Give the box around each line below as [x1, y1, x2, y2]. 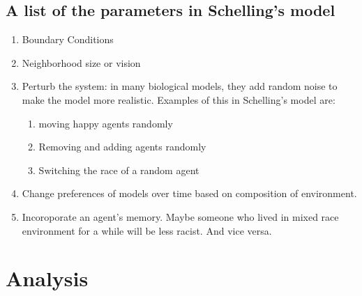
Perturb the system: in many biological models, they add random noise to [22, 79, 338, 93]
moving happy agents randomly [38, 116, 173, 130]
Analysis [6, 264, 89, 293]
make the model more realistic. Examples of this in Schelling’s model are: [22, 92, 335, 107]
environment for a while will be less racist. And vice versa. [22, 223, 272, 237]
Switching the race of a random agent [38, 162, 199, 177]
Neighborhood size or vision [22, 55, 141, 70]
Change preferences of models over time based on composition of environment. [22, 186, 357, 201]
